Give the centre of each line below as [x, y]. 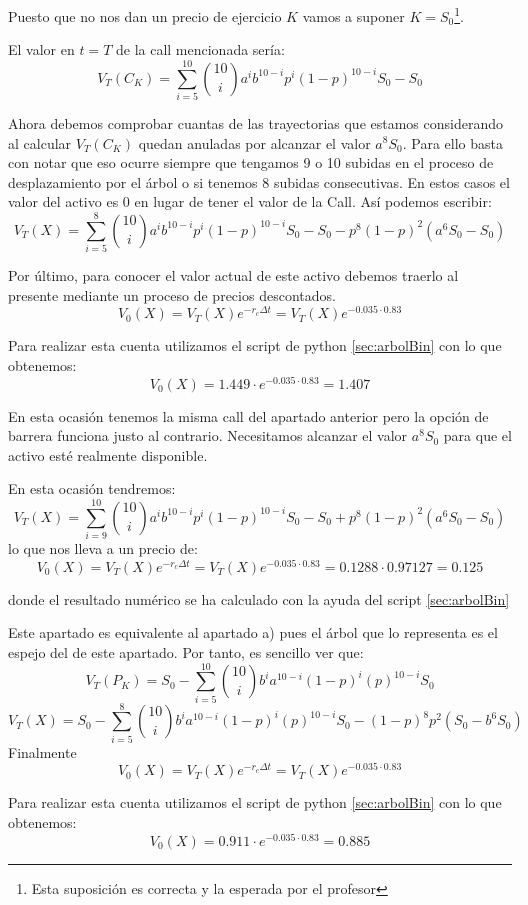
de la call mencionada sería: [200, 49]
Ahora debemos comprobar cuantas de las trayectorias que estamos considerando [256, 122]
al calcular [40, 142]
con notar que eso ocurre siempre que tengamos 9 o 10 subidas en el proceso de [251, 162]
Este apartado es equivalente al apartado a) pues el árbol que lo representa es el [253, 632]
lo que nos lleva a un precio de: [103, 548]
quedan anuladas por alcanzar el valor [254, 142]
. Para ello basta [452, 142]
